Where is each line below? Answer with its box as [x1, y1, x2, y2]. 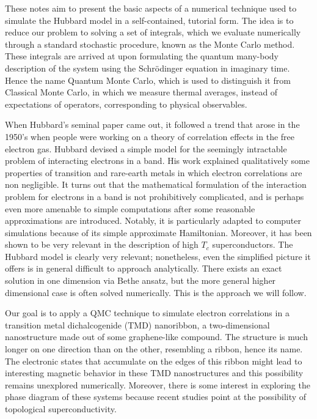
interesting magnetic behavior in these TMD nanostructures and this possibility [5, 366, 304, 379]
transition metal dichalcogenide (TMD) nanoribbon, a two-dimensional [5, 318, 270, 331]
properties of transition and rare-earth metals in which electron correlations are [5, 166, 302, 179]
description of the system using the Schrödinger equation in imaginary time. [5, 61, 290, 74]
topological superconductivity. [5, 402, 117, 415]
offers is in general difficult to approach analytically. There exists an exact [5, 262, 282, 275]
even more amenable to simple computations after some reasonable [5, 202, 255, 215]
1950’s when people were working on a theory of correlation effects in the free [5, 130, 295, 143]
